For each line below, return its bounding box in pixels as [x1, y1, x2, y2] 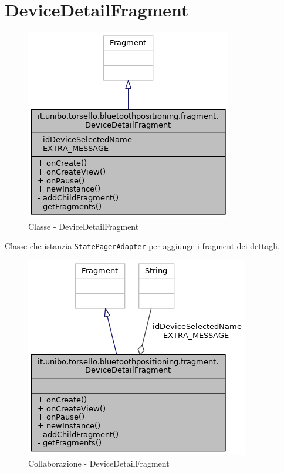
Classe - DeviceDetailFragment [28, 220, 139, 232]
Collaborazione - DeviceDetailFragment [28, 457, 170, 469]
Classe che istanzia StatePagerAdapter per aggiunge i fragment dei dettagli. [5, 240, 280, 252]
